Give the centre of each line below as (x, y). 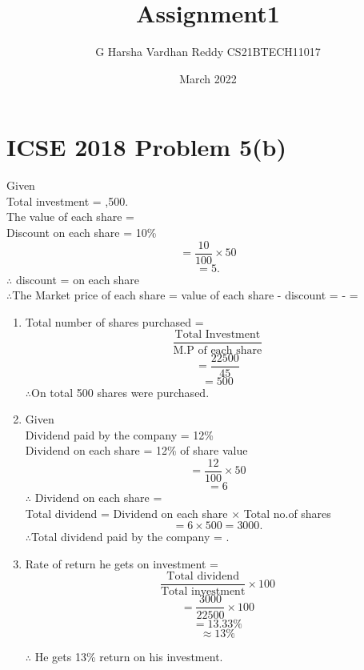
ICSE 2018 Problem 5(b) (146, 147)
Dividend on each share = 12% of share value (136, 450)
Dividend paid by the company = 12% (119, 434)
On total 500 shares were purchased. (120, 392)
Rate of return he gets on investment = (122, 563)
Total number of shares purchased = (114, 321)
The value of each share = (70, 217)
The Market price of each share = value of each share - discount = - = (185, 295)
